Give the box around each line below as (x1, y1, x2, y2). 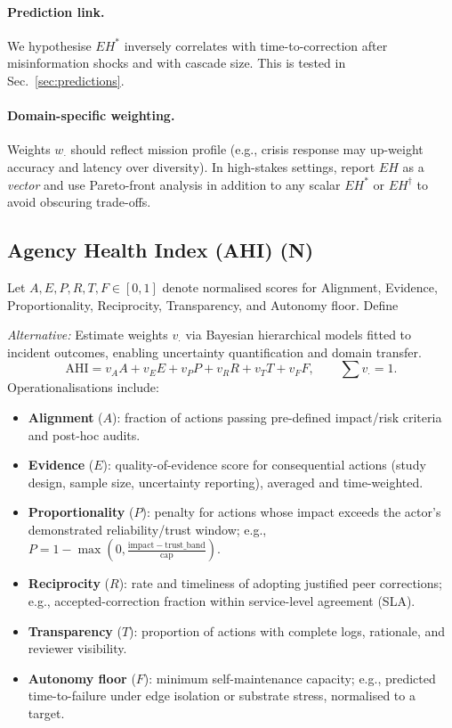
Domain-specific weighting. (7, 106, 175, 125)
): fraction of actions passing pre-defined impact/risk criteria (112, 407, 442, 426)
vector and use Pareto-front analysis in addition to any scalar (7, 175, 341, 193)
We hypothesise (7, 36, 92, 54)
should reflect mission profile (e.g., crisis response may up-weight (70, 140, 424, 159)
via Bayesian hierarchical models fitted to (185, 325, 412, 344)
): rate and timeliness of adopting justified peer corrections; (118, 574, 442, 593)
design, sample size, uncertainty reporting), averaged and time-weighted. (28, 472, 424, 491)
